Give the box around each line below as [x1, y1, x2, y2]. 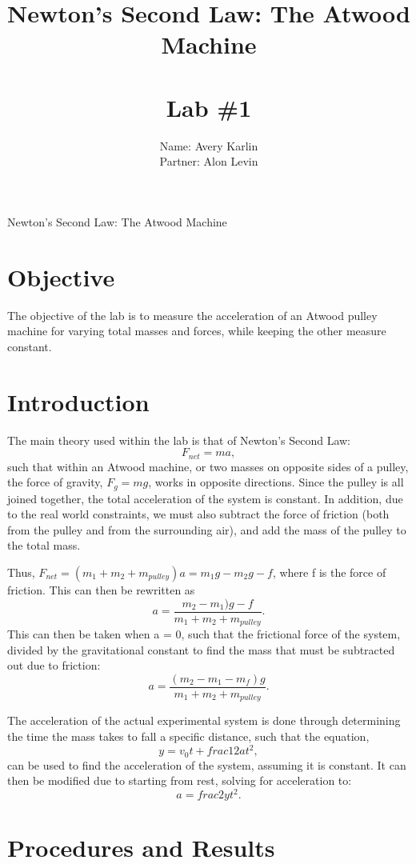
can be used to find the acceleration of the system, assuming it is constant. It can [7, 756, 406, 773]
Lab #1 [166, 90, 252, 123]
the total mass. [7, 537, 81, 554]
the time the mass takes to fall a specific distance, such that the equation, [7, 727, 370, 744]
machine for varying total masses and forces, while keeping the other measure [7, 322, 386, 339]
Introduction [7, 385, 150, 418]
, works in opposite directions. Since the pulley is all [148, 474, 404, 490]
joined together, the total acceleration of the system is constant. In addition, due [7, 490, 403, 506]
